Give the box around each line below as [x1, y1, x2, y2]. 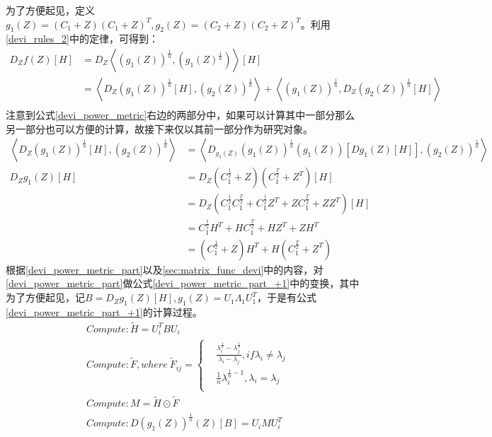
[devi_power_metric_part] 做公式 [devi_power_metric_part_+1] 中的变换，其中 [6, 276, 360, 291]
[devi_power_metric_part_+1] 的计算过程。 [6, 304, 202, 319]
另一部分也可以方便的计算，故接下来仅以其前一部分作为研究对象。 [6, 121, 313, 136]
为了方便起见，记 [6, 290, 85, 305]
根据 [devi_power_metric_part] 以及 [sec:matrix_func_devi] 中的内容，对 [6, 262, 324, 276]
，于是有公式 [257, 290, 317, 305]
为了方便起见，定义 [6, 3, 95, 17]
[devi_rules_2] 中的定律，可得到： [6, 31, 159, 46]
